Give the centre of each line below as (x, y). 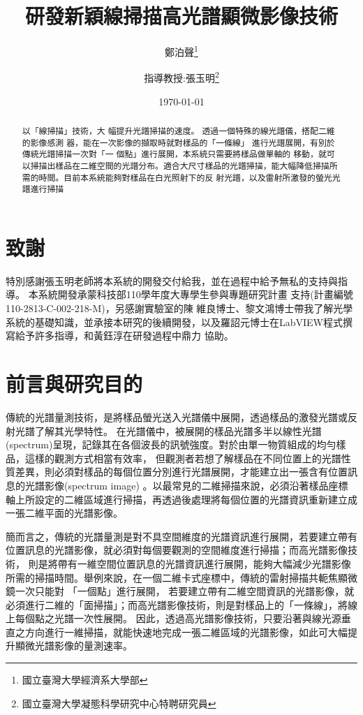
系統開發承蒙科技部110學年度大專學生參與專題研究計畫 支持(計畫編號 (195, 294)
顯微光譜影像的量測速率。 (74, 646)
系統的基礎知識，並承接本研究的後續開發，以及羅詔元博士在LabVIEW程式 (175, 322)
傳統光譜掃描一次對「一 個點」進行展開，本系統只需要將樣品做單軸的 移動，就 (174, 154)
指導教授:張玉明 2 (181, 77)
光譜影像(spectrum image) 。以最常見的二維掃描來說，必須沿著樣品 (177, 485)
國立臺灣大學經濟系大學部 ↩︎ (85, 680)
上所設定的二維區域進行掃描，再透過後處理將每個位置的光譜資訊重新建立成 (186, 499)
